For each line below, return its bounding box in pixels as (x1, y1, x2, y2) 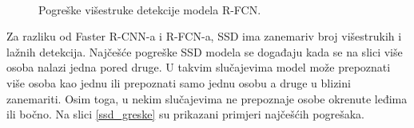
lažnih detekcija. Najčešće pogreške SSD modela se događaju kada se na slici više (6, 43, 403, 60)
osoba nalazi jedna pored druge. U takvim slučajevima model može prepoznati (6, 59, 391, 76)
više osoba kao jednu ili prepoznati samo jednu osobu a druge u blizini (6, 74, 351, 91)
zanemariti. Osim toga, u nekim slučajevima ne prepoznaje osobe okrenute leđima (6, 90, 408, 107)
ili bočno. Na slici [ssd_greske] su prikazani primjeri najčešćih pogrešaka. (6, 106, 364, 122)
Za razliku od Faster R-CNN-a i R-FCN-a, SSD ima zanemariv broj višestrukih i (6, 28, 402, 45)
